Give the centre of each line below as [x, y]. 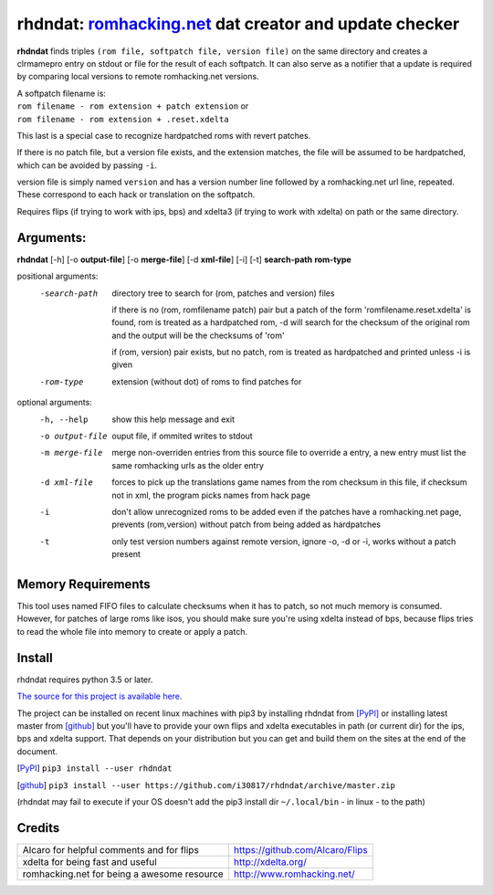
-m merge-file [71, 453]
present [126, 554]
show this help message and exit [173, 419]
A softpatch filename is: [62, 93]
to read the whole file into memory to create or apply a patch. [132, 631]
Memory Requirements [84, 584]
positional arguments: [58, 276]
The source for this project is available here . [100, 696]
